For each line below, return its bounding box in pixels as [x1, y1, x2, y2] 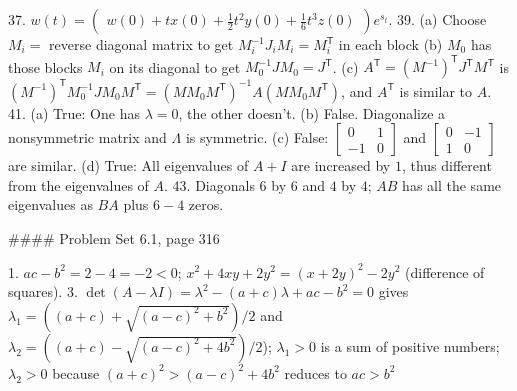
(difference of [405, 261, 485, 282]
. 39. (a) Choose [388, 9, 487, 29]
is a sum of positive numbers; [320, 335, 500, 356]
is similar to [399, 80, 473, 101]
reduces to [284, 362, 347, 383]
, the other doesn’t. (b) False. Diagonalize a [178, 102, 446, 123]
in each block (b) [338, 34, 443, 54]
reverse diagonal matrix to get [49, 34, 234, 54]
